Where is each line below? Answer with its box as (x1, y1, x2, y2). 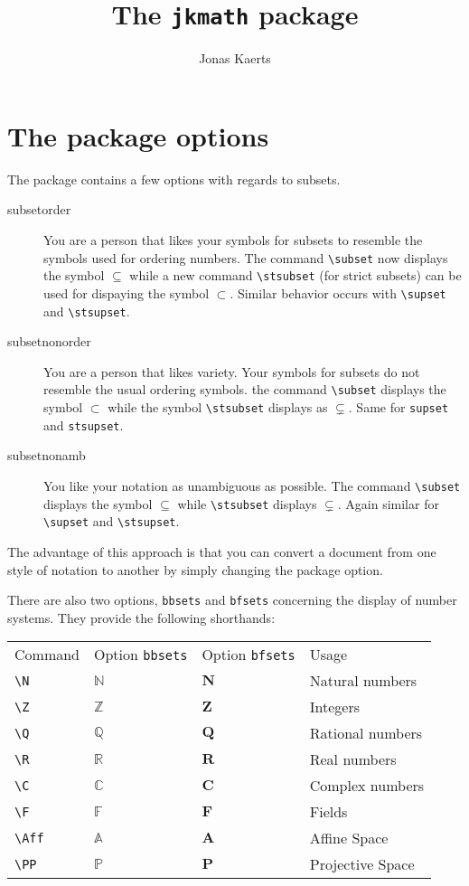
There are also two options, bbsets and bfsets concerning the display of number (7, 590, 457, 609)
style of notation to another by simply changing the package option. (7, 560, 383, 579)
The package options (7, 117, 269, 154)
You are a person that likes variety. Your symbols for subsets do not (43, 362, 420, 381)
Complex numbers (309, 775, 425, 796)
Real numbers (309, 749, 397, 770)
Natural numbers (309, 670, 417, 692)
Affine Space (309, 827, 389, 849)
